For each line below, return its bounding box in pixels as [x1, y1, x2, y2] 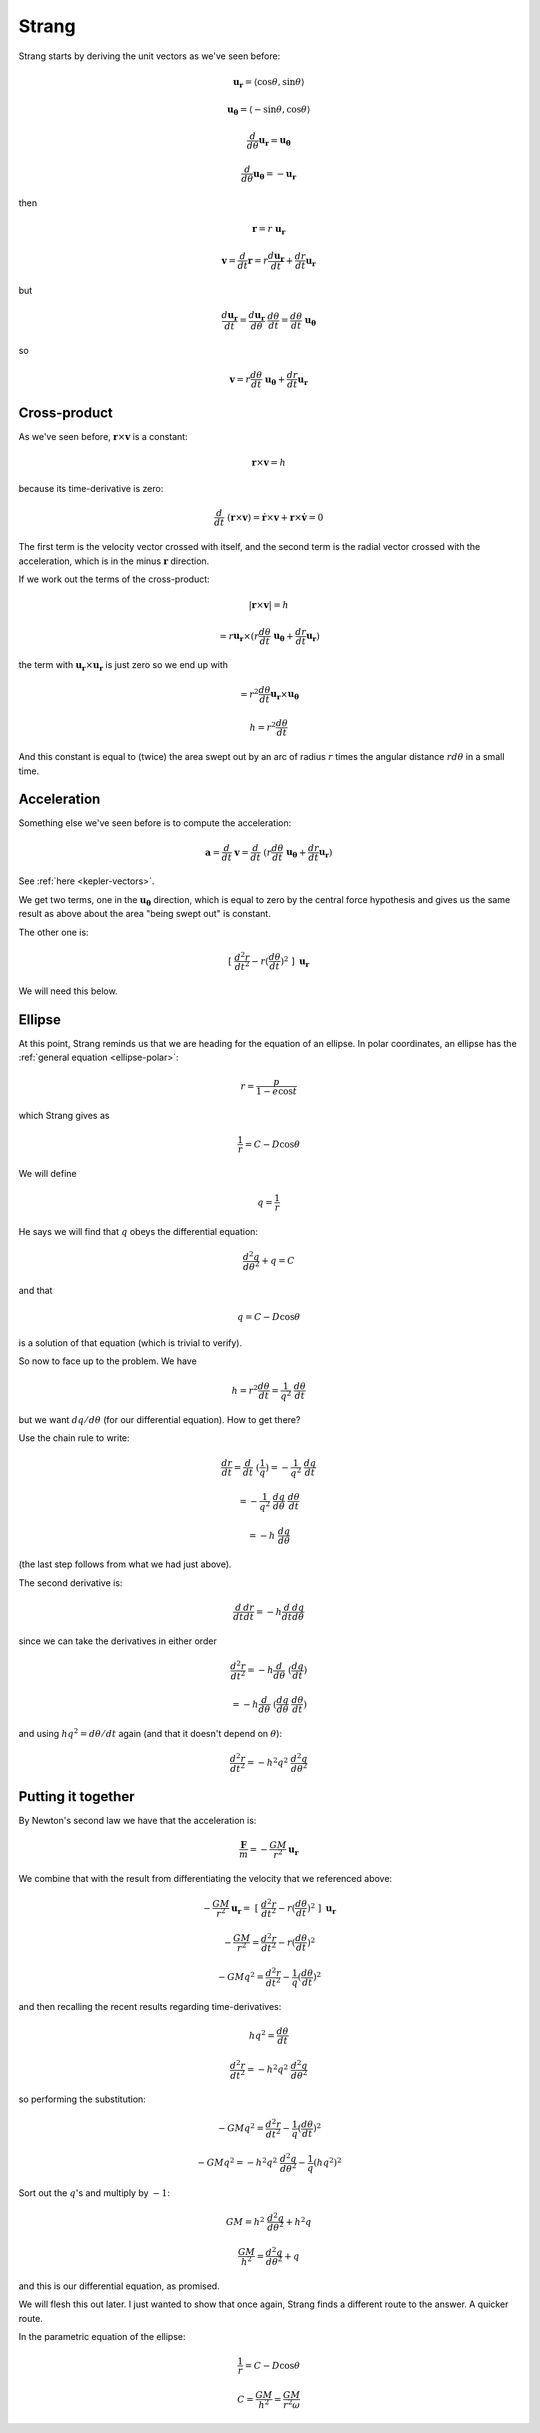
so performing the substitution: [18, 2093, 147, 2105]
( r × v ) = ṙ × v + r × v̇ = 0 [226, 511, 324, 523]
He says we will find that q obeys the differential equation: [18, 1226, 259, 1238]
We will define [18, 1168, 77, 1180]
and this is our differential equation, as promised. [18, 2280, 220, 2292]
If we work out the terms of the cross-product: [18, 573, 210, 585]
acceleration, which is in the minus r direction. [18, 555, 210, 567]
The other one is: [18, 926, 89, 938]
